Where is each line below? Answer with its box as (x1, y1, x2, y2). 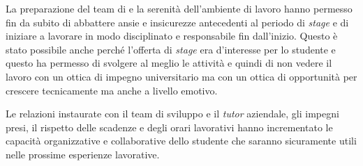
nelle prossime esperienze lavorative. (6, 147, 160, 161)
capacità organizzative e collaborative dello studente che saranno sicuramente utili (6, 133, 357, 148)
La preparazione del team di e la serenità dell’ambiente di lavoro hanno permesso (6, 1, 353, 15)
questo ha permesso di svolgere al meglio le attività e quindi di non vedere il (6, 56, 332, 70)
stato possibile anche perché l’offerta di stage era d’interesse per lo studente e (6, 42, 336, 56)
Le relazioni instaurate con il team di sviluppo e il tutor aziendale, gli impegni (6, 106, 339, 121)
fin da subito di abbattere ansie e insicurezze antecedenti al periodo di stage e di (6, 15, 349, 29)
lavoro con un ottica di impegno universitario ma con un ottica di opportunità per (6, 69, 357, 83)
